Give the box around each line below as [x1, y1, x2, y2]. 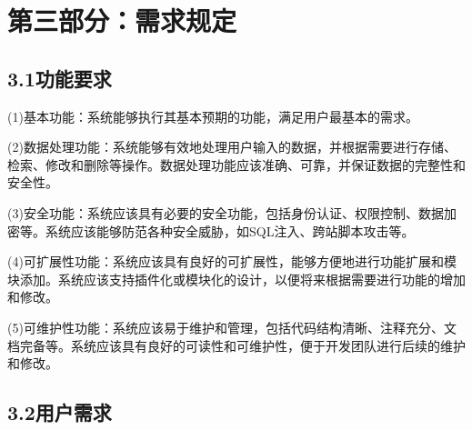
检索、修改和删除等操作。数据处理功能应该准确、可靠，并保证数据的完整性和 [7, 155, 466, 174]
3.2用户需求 [7, 398, 112, 426]
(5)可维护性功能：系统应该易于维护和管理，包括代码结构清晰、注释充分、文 [7, 317, 457, 336]
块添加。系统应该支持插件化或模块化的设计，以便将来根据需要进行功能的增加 [7, 269, 466, 288]
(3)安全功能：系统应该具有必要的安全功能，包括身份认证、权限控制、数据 [7, 203, 444, 222]
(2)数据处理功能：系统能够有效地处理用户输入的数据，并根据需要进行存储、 [7, 137, 457, 156]
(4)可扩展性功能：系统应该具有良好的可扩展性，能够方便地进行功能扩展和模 [7, 252, 457, 271]
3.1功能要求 [7, 64, 112, 92]
